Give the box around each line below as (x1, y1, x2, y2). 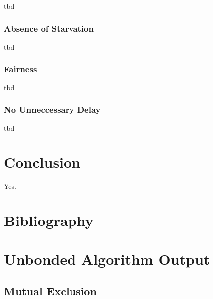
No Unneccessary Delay (4, 103, 101, 116)
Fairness (4, 63, 37, 75)
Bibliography (4, 210, 94, 230)
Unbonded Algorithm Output (4, 249, 210, 269)
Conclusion (4, 152, 81, 172)
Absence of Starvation (4, 22, 94, 34)
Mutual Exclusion (4, 283, 97, 298)
